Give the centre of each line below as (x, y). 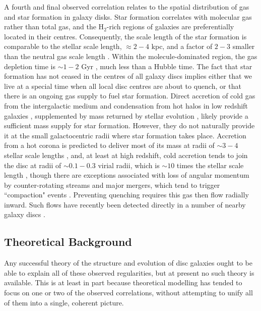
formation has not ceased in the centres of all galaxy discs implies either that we (128, 76)
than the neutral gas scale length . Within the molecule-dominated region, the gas (131, 56)
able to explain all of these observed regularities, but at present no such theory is (129, 272)
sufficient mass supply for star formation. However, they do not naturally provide (129, 125)
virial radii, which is (129, 165)
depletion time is (30, 66)
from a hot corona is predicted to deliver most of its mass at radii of (109, 145)
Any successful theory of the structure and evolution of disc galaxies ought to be (128, 263)
